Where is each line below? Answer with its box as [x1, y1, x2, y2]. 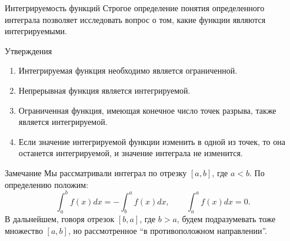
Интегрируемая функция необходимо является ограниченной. [18, 64, 238, 77]
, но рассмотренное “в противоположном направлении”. [68, 225, 267, 237]
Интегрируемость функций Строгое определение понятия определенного [5, 2, 265, 14]
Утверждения [5, 44, 52, 57]
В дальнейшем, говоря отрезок [5, 213, 115, 225]
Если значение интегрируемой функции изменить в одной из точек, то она [18, 135, 285, 147]
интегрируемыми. [5, 25, 67, 37]
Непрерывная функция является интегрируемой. [18, 84, 191, 96]
